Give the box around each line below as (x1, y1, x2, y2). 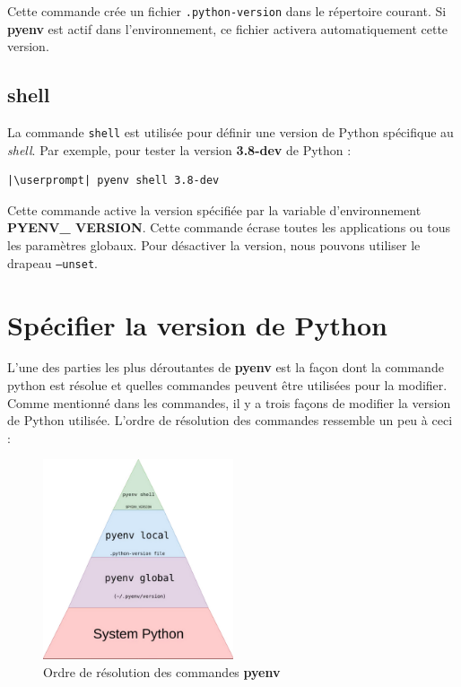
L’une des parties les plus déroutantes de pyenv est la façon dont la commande (7, 358, 444, 377)
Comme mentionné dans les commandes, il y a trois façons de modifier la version (7, 393, 451, 412)
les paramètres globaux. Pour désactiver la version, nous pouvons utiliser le (7, 236, 421, 255)
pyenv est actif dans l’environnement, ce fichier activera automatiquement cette (7, 19, 448, 38)
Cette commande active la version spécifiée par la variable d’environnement (7, 200, 422, 219)
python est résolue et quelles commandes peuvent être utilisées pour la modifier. (7, 376, 448, 395)
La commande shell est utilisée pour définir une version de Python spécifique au (7, 123, 454, 142)
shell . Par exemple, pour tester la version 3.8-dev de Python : (7, 140, 352, 159)
